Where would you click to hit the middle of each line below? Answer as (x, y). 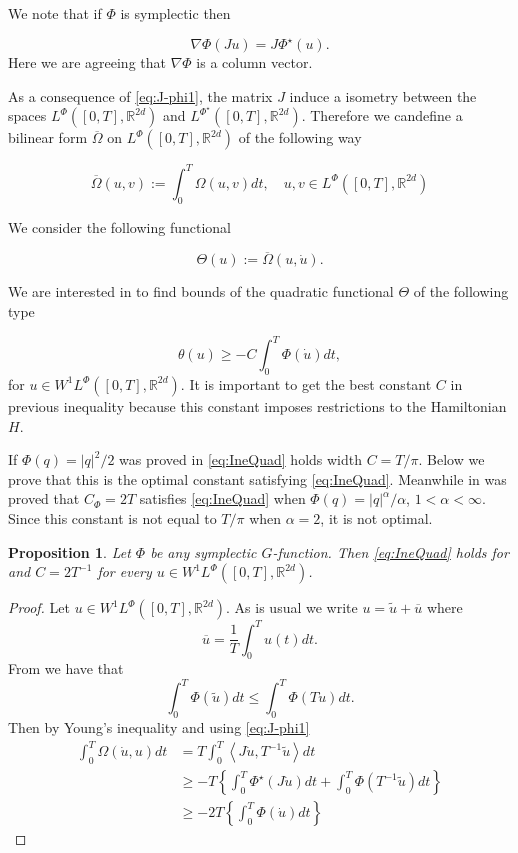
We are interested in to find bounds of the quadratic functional (201, 291)
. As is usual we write (292, 607)
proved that (44, 498)
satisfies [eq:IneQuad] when (222, 498)
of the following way (300, 137)
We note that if (55, 13)
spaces (27, 115)
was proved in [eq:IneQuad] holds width (241, 459)
